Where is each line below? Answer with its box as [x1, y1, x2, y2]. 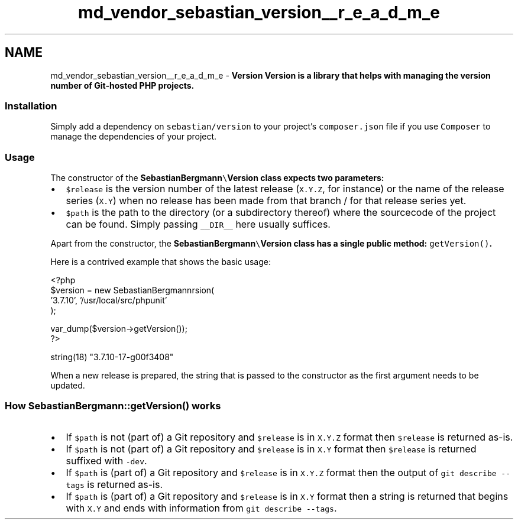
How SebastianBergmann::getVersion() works [5, 400, 221, 412]
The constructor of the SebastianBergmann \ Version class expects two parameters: [50, 173, 384, 183]
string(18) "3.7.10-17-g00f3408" [50, 352, 174, 363]
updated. [50, 380, 85, 391]
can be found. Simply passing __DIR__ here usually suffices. [66, 218, 331, 231]
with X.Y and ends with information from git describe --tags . [66, 502, 337, 514]
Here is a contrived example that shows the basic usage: [50, 257, 271, 267]
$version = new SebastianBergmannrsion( [50, 285, 215, 296]
